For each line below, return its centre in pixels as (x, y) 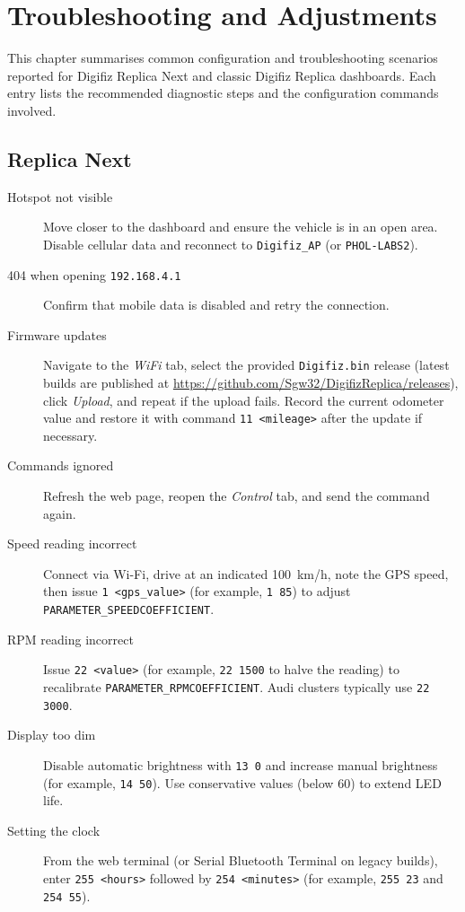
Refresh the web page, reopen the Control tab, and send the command (237, 496)
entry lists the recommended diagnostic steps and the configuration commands (223, 93)
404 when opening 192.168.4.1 (94, 274)
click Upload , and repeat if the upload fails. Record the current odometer (244, 400)
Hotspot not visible (60, 196)
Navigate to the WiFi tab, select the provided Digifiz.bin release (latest (246, 365)
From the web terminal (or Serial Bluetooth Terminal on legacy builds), (241, 860)
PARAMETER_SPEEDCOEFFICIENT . (129, 609)
